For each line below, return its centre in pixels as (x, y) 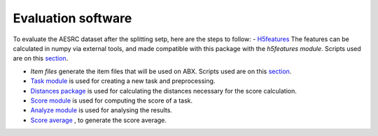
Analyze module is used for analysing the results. (101, 110)
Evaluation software (72, 18)
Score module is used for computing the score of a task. (112, 100)
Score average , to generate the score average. (99, 120)
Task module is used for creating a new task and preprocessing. (123, 81)
